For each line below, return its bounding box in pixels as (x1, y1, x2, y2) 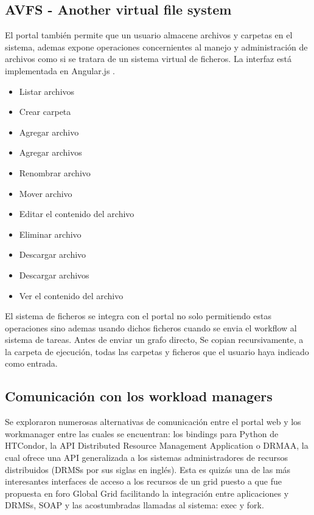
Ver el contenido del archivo (19, 289, 124, 302)
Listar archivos (19, 85, 75, 97)
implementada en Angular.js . (5, 64, 115, 77)
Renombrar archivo (19, 166, 91, 179)
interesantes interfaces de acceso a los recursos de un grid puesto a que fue (5, 475, 282, 488)
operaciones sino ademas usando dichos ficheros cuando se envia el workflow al (5, 321, 297, 334)
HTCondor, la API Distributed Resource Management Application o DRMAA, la (5, 439, 309, 452)
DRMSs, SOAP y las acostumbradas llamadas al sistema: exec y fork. (5, 499, 264, 511)
